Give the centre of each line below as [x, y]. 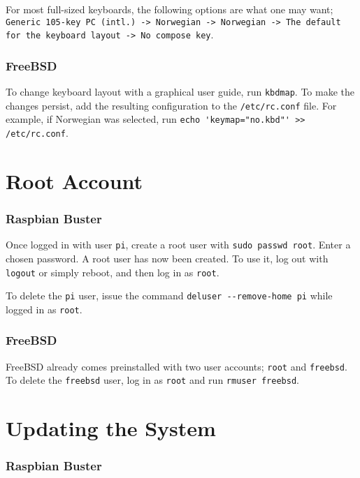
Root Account [74, 180]
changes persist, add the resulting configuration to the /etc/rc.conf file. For [171, 105]
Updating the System [111, 428]
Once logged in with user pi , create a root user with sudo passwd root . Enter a [178, 245]
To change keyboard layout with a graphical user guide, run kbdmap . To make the [180, 92]
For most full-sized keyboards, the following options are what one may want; [170, 9]
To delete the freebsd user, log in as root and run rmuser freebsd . [152, 380]
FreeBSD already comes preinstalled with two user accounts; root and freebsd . [177, 366]
